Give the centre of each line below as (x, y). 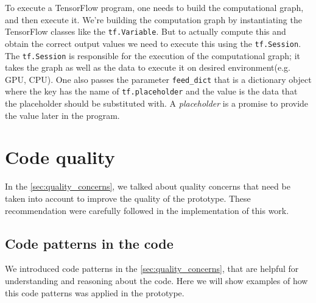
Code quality (60, 157)
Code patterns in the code (89, 243)
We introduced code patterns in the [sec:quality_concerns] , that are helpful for (152, 269)
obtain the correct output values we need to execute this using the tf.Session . (153, 43)
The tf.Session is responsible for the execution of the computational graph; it (153, 55)
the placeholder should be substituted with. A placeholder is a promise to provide (157, 103)
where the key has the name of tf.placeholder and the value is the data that (151, 91)
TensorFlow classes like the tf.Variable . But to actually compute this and (146, 31)
